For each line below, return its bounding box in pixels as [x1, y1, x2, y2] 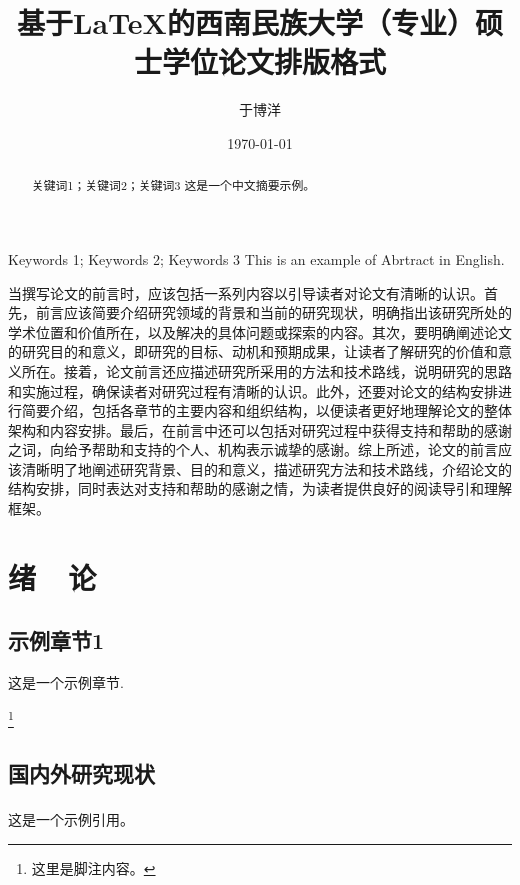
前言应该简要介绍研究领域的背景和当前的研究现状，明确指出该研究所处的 [35, 302, 512, 323]
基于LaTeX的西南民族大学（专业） [17, 2, 475, 43]
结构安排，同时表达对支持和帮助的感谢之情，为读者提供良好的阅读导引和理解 [8, 478, 512, 499]
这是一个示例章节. [8, 672, 124, 693]
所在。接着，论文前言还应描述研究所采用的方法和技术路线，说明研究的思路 [21, 360, 512, 381]
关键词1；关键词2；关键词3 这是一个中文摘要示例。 [31, 177, 316, 194]
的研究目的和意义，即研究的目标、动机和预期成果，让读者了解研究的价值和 [8, 341, 498, 362]
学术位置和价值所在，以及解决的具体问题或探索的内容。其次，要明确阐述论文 [8, 321, 512, 342]
